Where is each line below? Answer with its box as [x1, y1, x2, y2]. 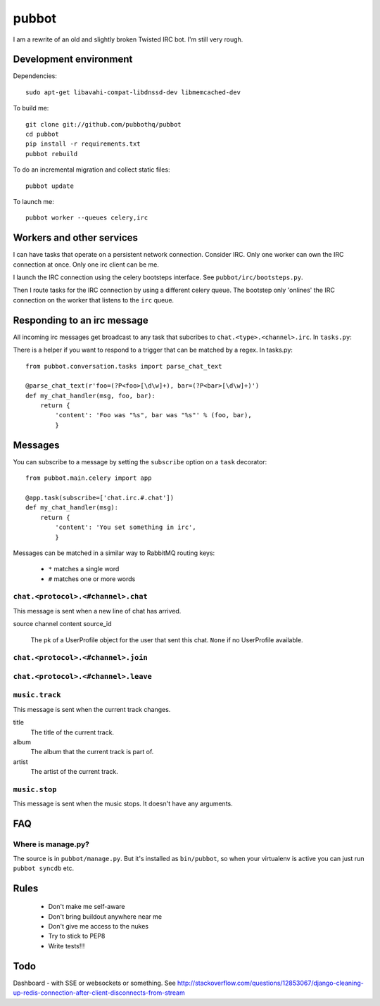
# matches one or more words [48, 574, 136, 583]
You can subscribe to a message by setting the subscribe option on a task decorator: [13, 457, 267, 466]
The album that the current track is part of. [30, 748, 154, 756]
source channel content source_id [13, 620, 112, 628]
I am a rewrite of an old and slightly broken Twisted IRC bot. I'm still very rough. [13, 35, 243, 44]
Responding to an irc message [13, 314, 149, 326]
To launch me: [13, 197, 54, 205]
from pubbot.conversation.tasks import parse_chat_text [25, 362, 222, 370]
